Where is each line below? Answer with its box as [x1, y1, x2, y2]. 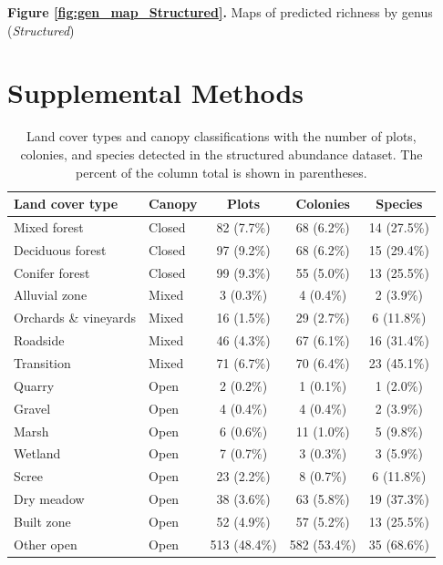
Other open [14, 534, 77, 553]
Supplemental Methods [7, 74, 304, 111]
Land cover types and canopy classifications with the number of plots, [26, 127, 417, 146]
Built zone [14, 511, 71, 530]
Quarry [14, 375, 55, 395]
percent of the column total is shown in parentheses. [76, 162, 367, 181]
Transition [14, 354, 71, 372]
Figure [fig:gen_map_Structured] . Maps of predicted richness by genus [7, 3, 433, 21]
